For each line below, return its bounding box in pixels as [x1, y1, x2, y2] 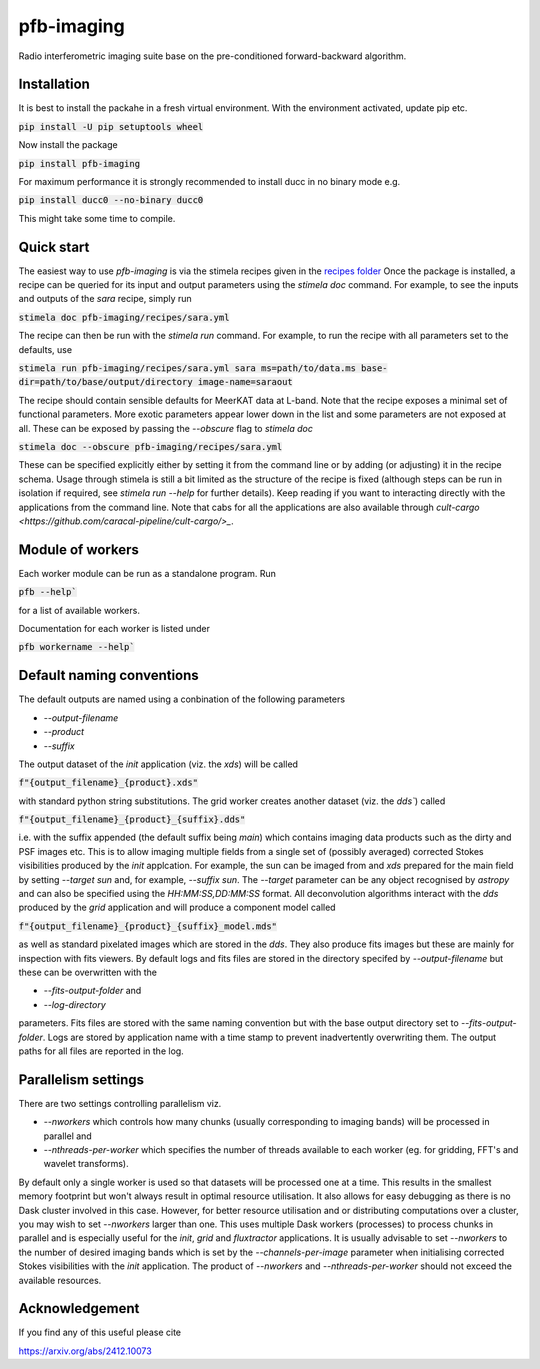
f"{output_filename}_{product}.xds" [18, 777, 199, 789]
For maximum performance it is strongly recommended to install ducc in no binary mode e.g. [18, 176, 401, 188]
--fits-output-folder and [43, 985, 142, 997]
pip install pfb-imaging [18, 158, 140, 169]
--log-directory [43, 998, 107, 1010]
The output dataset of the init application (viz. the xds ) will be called [18, 758, 299, 770]
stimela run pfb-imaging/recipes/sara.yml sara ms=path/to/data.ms [18, 363, 357, 374]
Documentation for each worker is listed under [18, 623, 210, 635]
